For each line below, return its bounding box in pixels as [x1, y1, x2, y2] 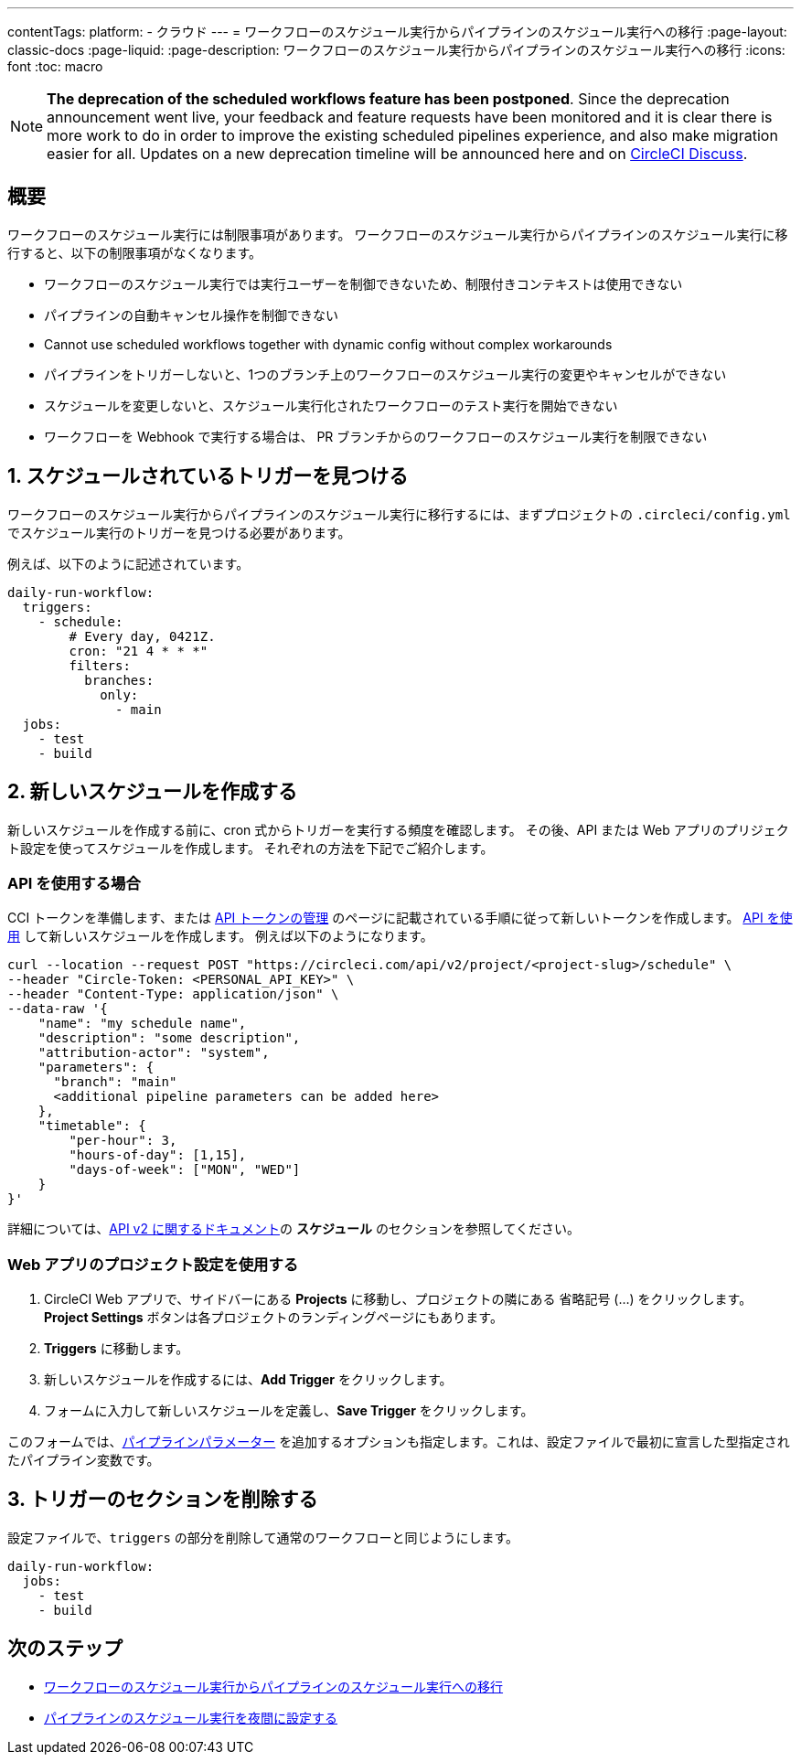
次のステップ [7, 1637, 123, 1661]
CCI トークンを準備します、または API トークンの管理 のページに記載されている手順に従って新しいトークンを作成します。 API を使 [7, 910, 793, 926]
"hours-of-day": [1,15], [69, 1148, 247, 1163]
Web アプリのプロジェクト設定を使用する [7, 1255, 299, 1274]
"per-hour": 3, [69, 1133, 177, 1148]
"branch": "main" [53, 1074, 177, 1090]
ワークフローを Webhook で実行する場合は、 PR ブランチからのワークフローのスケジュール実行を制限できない [44, 428, 708, 444]
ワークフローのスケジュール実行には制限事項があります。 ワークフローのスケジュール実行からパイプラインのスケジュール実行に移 [7, 226, 788, 242]
